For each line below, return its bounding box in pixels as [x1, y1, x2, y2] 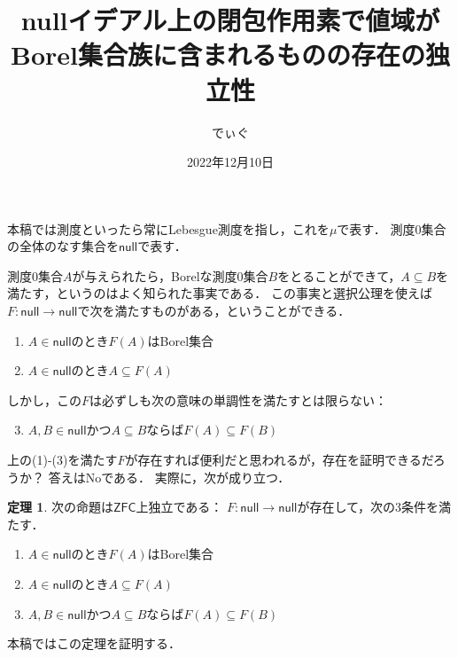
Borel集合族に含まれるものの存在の [11, 36, 425, 73]
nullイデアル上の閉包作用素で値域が [20, 2, 440, 38]
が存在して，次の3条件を [297, 497, 439, 516]
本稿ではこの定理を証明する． [7, 634, 181, 653]
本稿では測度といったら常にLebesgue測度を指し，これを [7, 219, 330, 238]
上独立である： [136, 497, 223, 516]
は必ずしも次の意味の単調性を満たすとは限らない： [89, 390, 388, 409]
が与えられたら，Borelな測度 [72, 266, 237, 285]
